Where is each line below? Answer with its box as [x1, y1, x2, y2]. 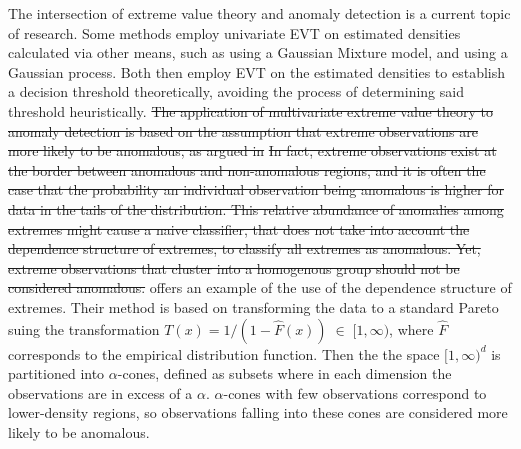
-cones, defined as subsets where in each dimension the [117, 363, 452, 384]
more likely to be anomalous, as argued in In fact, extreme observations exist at [8, 140, 497, 161]
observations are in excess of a [8, 382, 193, 403]
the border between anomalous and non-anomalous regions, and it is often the [8, 159, 486, 180]
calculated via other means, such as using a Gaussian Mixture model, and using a [8, 42, 508, 63]
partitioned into [8, 363, 105, 384]
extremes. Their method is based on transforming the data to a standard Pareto [8, 296, 499, 317]
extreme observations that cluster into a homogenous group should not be [8, 257, 460, 278]
